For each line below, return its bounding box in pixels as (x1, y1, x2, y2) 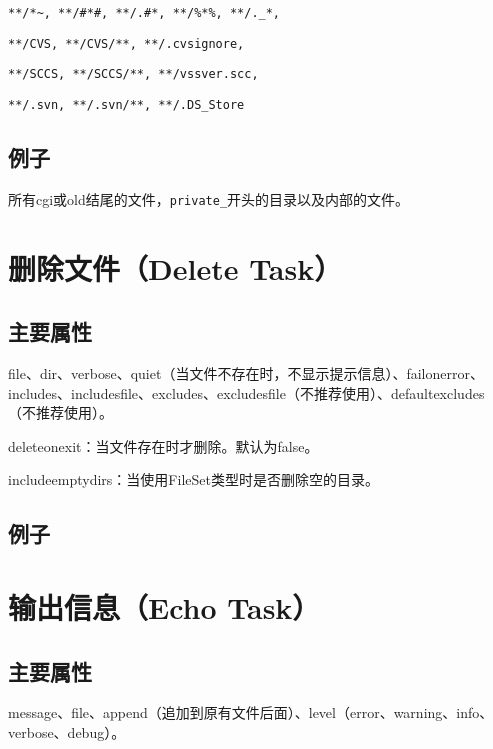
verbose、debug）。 (8, 721, 126, 742)
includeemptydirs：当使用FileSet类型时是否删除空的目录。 (8, 469, 379, 490)
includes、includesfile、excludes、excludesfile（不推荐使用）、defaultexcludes (8, 382, 485, 403)
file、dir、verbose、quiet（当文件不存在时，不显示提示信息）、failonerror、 (8, 363, 484, 384)
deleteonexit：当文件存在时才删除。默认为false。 (8, 435, 319, 456)
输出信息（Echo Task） (8, 587, 321, 627)
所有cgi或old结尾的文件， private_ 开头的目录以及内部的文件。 (8, 188, 410, 209)
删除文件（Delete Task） (8, 247, 343, 288)
